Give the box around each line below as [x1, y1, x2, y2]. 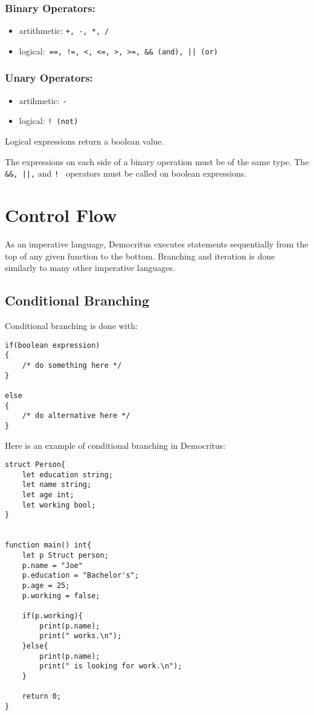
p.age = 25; [22, 581, 70, 590]
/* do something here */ [22, 361, 122, 370]
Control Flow [5, 203, 117, 227]
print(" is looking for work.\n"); [39, 662, 182, 671]
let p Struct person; [22, 551, 109, 560]
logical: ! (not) [19, 114, 78, 127]
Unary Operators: [5, 70, 93, 85]
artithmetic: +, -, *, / [19, 24, 109, 37]
